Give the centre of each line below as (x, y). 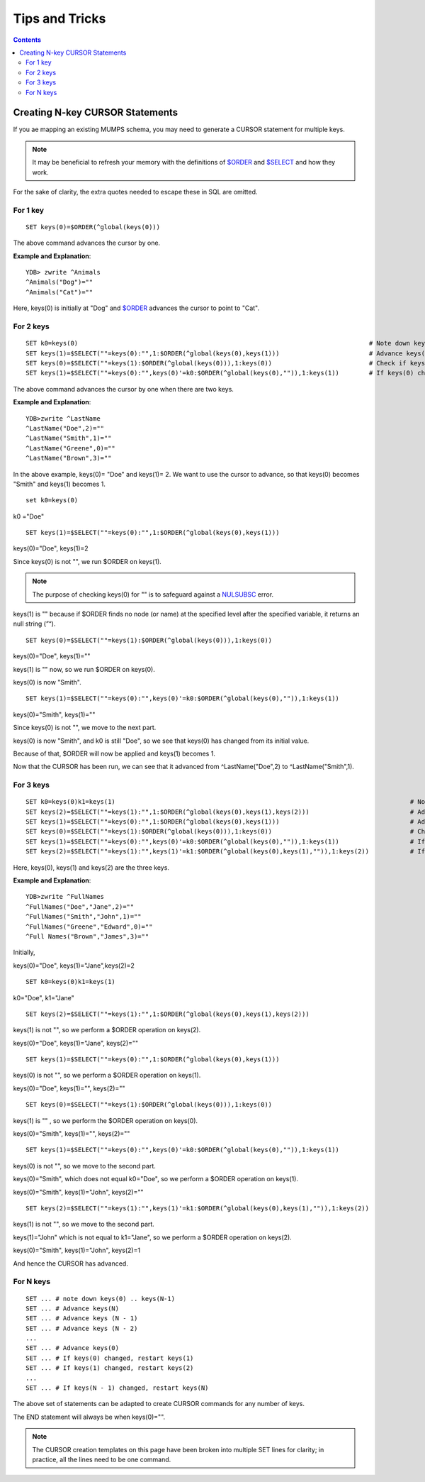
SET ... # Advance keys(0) (73, 1348)
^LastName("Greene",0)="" (71, 448)
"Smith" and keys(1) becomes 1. (59, 484)
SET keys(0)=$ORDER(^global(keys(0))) (93, 227)
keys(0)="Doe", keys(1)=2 (51, 548)
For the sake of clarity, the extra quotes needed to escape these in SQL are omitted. (135, 192)
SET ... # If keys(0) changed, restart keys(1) (110, 1358)
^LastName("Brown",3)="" (69, 458)
